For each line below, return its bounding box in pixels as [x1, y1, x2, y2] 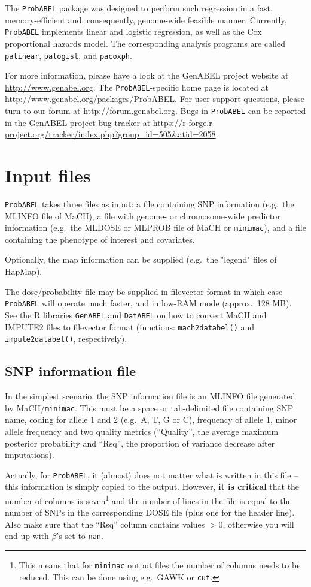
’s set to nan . [56, 529, 103, 542]
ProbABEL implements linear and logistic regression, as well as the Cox [5, 25, 262, 38]
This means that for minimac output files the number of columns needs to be [19, 559, 301, 571]
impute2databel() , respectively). [5, 332, 127, 345]
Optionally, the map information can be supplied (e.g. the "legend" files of [5, 253, 277, 266]
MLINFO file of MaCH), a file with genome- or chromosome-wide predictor [5, 209, 280, 222]
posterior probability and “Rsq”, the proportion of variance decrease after [5, 437, 275, 449]
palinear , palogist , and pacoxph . [5, 49, 132, 61]
